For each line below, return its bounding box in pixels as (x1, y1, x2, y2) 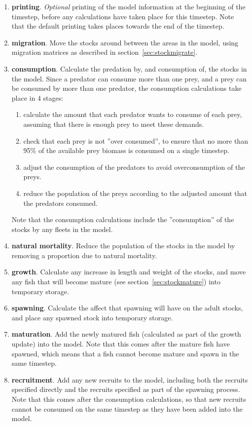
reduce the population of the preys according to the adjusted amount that (23, 188, 247, 198)
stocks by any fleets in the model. (11, 224, 113, 234)
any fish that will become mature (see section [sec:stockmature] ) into (11, 276, 220, 287)
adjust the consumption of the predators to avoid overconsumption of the (23, 161, 245, 172)
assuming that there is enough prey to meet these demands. (23, 118, 204, 129)
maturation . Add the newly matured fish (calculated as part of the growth (11, 329, 241, 339)
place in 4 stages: (11, 92, 64, 103)
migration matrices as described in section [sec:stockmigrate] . (11, 47, 198, 57)
